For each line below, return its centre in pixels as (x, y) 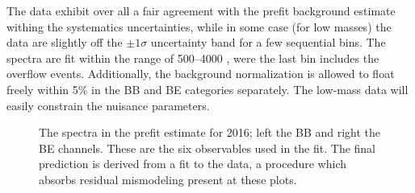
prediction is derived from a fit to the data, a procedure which (193, 164)
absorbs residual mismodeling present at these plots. (168, 179)
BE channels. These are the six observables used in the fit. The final (207, 148)
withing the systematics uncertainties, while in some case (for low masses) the (199, 26)
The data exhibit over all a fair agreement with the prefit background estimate (201, 10)
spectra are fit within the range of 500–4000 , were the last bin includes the (193, 57)
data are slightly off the (65, 42)
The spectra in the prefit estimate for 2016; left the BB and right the (210, 132)
